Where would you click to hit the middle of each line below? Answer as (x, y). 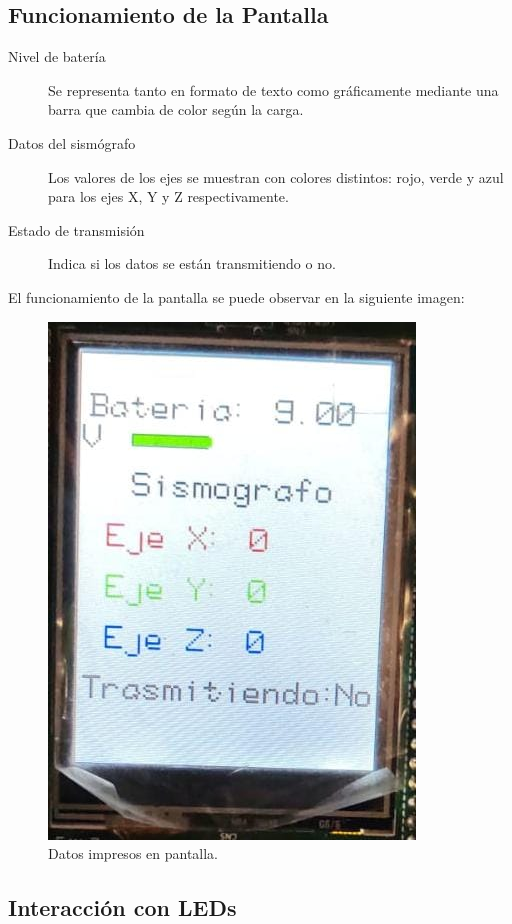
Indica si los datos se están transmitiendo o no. (192, 263)
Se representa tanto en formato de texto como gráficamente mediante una (273, 89)
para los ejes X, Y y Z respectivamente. (168, 196)
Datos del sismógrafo (72, 142)
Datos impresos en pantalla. (133, 853)
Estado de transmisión (76, 229)
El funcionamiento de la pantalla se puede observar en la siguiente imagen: (236, 296)
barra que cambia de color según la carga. (176, 109)
